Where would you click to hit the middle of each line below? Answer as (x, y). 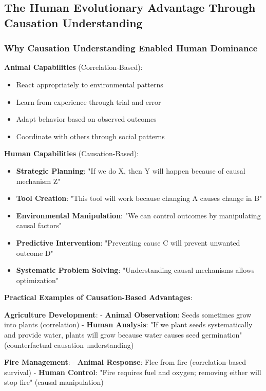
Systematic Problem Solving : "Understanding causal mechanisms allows (135, 270)
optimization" (37, 280)
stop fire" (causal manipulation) (54, 382)
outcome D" (35, 253)
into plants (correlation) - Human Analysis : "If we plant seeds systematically (128, 324)
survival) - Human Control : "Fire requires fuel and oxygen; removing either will (133, 372)
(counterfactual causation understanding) (69, 345)
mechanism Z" (38, 181)
